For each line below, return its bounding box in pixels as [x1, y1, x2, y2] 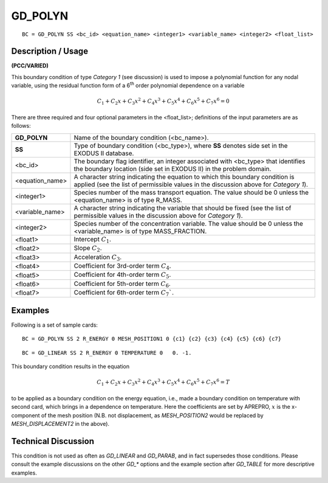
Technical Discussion [11, 436, 94, 447]
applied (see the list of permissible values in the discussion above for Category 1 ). [73, 180, 309, 189]
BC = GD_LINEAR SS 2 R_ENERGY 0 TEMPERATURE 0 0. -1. [22, 349, 192, 356]
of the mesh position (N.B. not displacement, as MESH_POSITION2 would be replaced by [41, 411, 264, 419]
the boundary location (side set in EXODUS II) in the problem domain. [73, 164, 272, 173]
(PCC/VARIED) [11, 62, 49, 69]
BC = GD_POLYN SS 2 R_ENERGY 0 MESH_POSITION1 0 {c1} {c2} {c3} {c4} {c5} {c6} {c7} [22, 335, 282, 342]
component [11, 411, 40, 419]
